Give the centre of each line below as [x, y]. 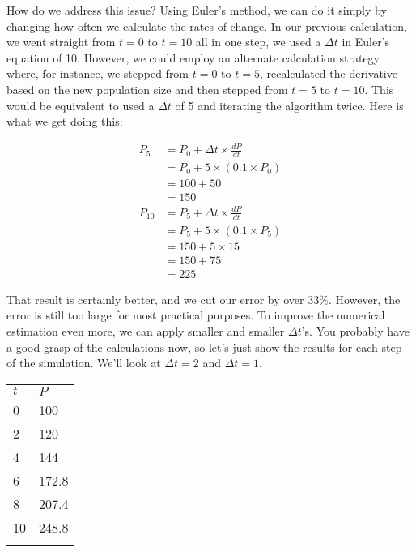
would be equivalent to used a [81, 105]
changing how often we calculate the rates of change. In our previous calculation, [207, 26]
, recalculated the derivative [328, 73]
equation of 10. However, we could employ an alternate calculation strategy [193, 57]
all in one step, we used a [258, 42]
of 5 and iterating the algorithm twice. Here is [289, 105]
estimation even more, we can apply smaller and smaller [146, 330]
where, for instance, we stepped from [98, 73]
